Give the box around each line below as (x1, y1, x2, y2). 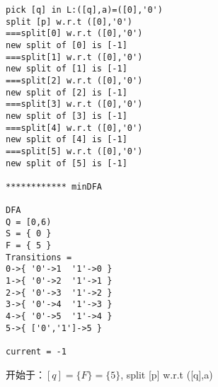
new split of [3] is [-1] (6, 110, 127, 121)
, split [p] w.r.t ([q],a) (120, 366, 213, 381)
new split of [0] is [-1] (6, 40, 127, 50)
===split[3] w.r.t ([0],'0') (6, 99, 143, 110)
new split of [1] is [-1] (6, 64, 127, 74)
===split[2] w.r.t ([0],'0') (6, 75, 143, 86)
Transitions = (6, 252, 72, 262)
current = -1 (6, 347, 67, 357)
